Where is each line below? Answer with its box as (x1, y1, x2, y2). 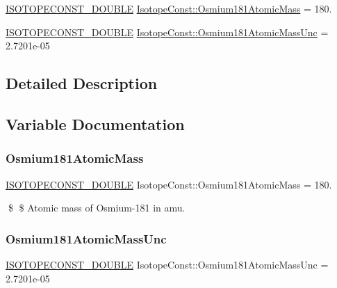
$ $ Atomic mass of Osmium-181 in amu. (8, 200, 186, 215)
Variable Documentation (6, 113, 185, 134)
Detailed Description (6, 72, 158, 94)
